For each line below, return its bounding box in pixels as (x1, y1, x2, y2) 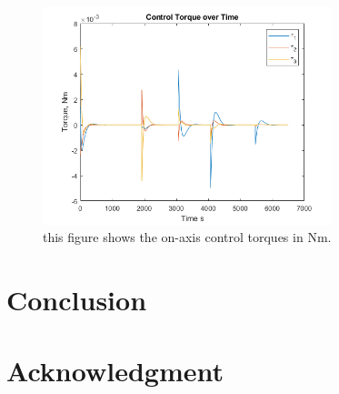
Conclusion (6, 280, 147, 318)
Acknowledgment (6, 352, 224, 389)
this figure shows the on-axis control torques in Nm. (43, 227, 332, 247)
